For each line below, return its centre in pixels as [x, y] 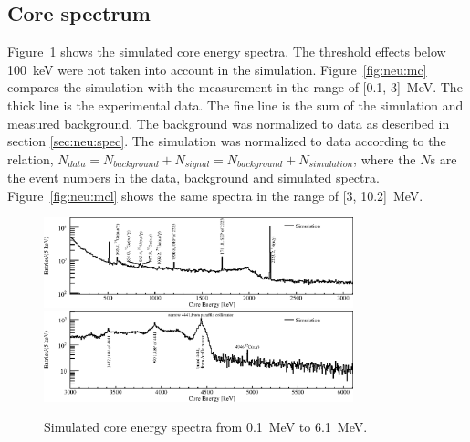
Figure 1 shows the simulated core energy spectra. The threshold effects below [227, 52]
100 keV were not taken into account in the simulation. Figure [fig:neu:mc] [217, 69]
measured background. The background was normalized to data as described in [229, 123]
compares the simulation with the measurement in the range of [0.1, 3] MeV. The [235, 87]
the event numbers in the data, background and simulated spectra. [193, 178]
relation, [31, 158]
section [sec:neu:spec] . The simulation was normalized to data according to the [227, 141]
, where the [385, 158]
